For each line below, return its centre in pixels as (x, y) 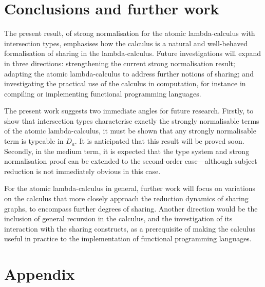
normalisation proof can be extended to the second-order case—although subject (131, 161)
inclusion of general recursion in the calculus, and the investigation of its (118, 218)
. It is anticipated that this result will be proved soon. (159, 141)
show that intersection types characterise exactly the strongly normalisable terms (132, 120)
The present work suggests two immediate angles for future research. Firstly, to (129, 111)
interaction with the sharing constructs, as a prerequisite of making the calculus (130, 228)
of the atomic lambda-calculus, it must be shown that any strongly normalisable (130, 131)
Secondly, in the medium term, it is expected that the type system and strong (127, 151)
